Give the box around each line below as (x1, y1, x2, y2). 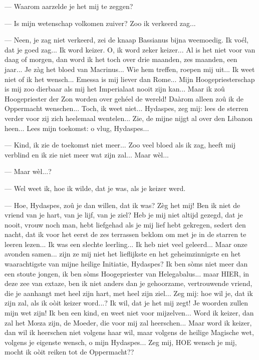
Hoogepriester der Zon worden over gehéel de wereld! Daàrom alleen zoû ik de (5, 93, 243, 103)
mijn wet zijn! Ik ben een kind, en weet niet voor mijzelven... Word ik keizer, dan (5, 307, 254, 318)
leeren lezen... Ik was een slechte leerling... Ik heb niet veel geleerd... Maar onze (5, 238, 247, 249)
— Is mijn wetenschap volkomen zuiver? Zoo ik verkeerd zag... (5, 17, 196, 28)
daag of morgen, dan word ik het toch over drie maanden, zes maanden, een (5, 54, 237, 64)
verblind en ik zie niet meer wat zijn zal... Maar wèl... (5, 149, 169, 159)
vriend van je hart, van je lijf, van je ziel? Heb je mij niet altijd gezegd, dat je (5, 209, 243, 220)
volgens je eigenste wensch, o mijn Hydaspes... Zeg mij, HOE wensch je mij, (5, 336, 237, 347)
